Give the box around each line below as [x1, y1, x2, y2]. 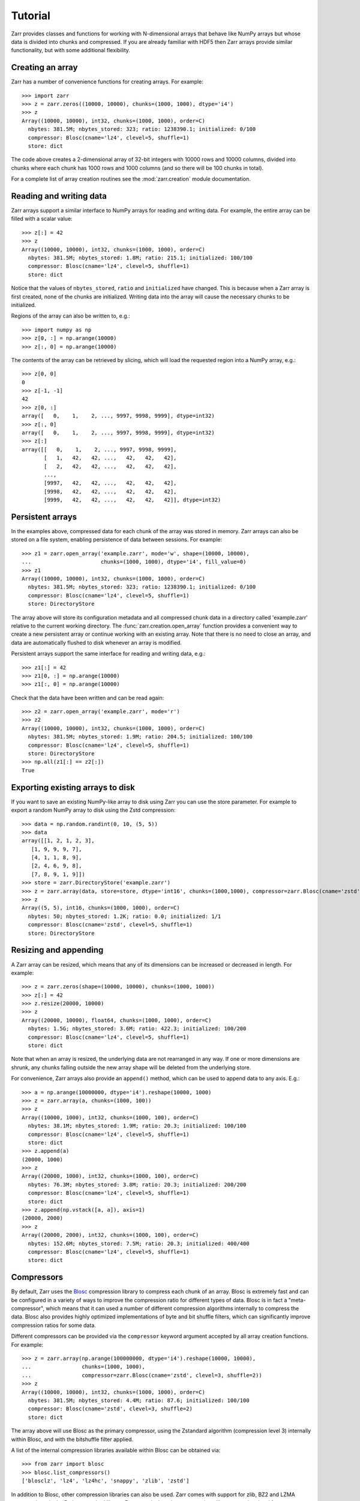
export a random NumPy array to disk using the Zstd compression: [11, 806, 176, 814]
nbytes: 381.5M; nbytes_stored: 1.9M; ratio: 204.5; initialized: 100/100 [28, 733, 253, 740]
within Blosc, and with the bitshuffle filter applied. [11, 1436, 134, 1443]
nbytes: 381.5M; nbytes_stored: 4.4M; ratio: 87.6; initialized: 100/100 [28, 1397, 250, 1404]
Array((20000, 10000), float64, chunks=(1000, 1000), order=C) [22, 1016, 212, 1024]
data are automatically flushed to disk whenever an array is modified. [11, 639, 182, 646]
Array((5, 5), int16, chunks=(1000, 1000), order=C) [22, 904, 180, 911]
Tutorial [11, 9, 51, 22]
